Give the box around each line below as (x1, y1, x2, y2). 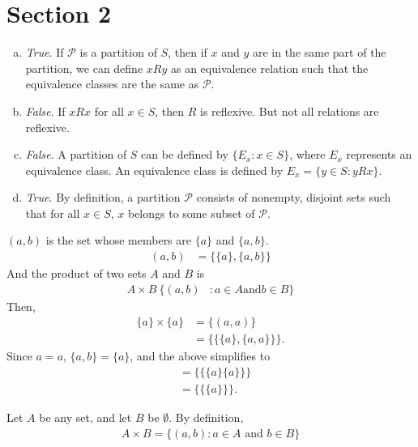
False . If (25, 102, 66, 119)
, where (289, 146, 326, 163)
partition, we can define (25, 59, 143, 76)
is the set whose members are (45, 232, 192, 249)
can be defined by (141, 146, 228, 163)
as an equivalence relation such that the (170, 59, 369, 76)
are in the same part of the (252, 44, 386, 61)
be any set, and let (39, 409, 132, 426)
